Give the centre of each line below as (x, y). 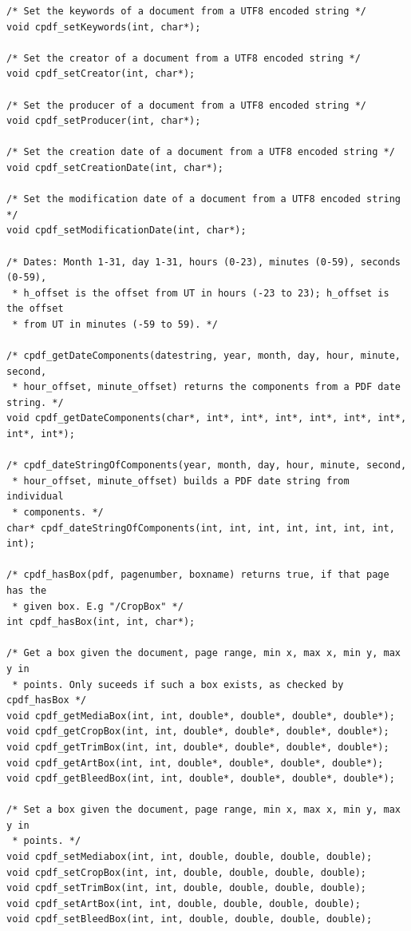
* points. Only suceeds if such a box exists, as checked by (178, 684)
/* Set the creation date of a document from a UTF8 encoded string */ (201, 152)
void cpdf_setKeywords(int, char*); (104, 27)
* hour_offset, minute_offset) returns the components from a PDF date (206, 387)
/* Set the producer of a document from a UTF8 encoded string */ (187, 105)
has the (27, 590)
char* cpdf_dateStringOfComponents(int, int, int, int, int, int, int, (201, 528)
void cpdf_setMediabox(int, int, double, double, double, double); (190, 857)
